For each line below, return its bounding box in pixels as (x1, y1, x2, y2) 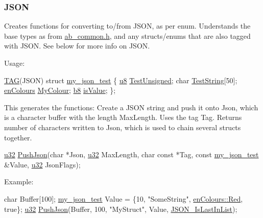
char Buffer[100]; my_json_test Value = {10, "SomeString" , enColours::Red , (4, 193, 243, 204)
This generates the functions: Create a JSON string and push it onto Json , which (4, 102, 258, 112)
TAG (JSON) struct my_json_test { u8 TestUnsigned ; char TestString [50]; (4, 75, 237, 85)
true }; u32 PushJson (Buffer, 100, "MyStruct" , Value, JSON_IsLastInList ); (4, 203, 237, 214)
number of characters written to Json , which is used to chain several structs (4, 122, 241, 132)
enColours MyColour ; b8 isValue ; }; (4, 85, 116, 95)
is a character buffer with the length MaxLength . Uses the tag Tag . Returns (4, 112, 242, 123)
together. (4, 132, 32, 142)
